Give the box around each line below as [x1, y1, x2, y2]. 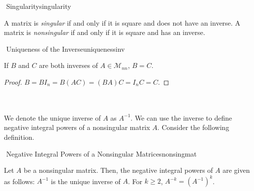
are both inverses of [39, 60, 98, 70]
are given [222, 165, 250, 175]
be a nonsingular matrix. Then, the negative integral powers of [24, 165, 213, 175]
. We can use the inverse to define [130, 112, 232, 123]
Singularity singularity [6, 1, 71, 11]
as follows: [4, 176, 35, 186]
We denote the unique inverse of [4, 112, 101, 123]
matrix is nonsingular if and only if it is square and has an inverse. [4, 27, 205, 37]
